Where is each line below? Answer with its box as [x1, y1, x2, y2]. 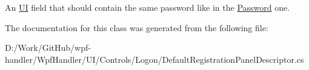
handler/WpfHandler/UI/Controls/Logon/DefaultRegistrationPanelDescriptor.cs [5, 53, 304, 65]
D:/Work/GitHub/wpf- [5, 41, 91, 54]
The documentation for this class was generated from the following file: [5, 21, 268, 34]
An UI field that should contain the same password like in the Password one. [5, 1, 290, 13]
